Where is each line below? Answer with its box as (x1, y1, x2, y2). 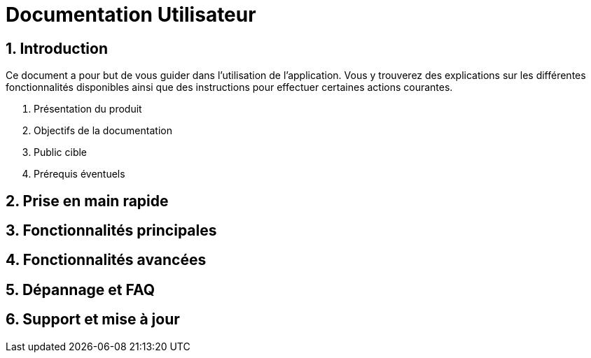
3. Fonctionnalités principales (6, 222, 217, 240)
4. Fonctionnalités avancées (6, 251, 207, 269)
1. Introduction (6, 39, 108, 57)
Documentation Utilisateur (6, 3, 256, 27)
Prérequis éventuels (34, 168, 125, 180)
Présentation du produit (34, 103, 142, 115)
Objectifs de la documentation (34, 124, 172, 137)
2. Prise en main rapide (6, 192, 169, 210)
